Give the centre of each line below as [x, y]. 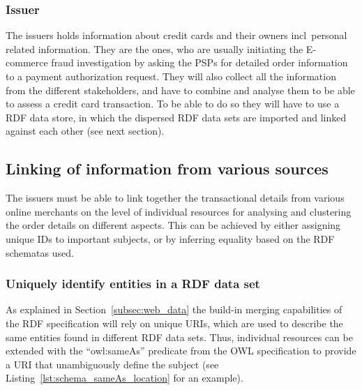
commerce [27, 62]
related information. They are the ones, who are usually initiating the [154, 48]
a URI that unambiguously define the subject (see [112, 364]
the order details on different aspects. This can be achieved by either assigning [173, 225]
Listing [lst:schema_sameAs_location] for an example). [125, 378]
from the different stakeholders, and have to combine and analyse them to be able [180, 90]
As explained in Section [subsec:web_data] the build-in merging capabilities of [174, 309]
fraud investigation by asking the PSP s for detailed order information [199, 62]
